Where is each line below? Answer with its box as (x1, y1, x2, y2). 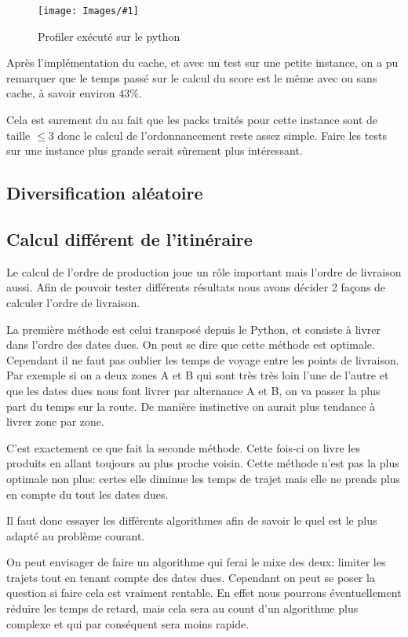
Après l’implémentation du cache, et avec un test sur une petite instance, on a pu (6, 54, 399, 71)
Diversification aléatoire (6, 181, 203, 205)
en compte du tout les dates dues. (6, 485, 169, 502)
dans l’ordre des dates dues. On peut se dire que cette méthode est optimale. (6, 336, 375, 353)
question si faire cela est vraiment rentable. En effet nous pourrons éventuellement (6, 584, 402, 601)
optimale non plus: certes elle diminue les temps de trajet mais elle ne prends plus (6, 470, 400, 486)
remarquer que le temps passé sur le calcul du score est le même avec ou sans (6, 69, 377, 86)
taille (6, 126, 31, 143)
